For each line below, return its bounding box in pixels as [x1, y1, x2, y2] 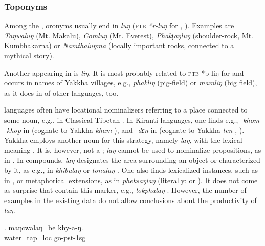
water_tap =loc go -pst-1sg [4, 232, 86, 242]
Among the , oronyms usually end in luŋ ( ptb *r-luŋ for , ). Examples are [4, 20, 234, 31]
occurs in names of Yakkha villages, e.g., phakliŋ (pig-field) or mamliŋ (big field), [4, 77, 257, 88]
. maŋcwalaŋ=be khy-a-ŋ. [4, 221, 83, 232]
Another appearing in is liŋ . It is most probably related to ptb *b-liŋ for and [4, 67, 244, 78]
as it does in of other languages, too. [4, 87, 119, 98]
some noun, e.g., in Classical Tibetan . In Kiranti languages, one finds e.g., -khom [4, 114, 260, 125]
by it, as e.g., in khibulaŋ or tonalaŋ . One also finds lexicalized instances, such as [4, 164, 258, 175]
